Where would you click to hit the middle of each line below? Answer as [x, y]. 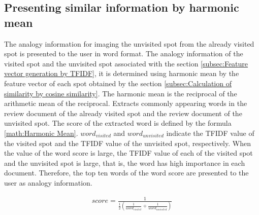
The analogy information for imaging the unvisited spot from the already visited [129, 43]
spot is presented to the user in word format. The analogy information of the [124, 53]
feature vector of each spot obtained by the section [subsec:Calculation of [118, 83]
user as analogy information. [48, 182]
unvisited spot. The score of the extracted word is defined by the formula [118, 123]
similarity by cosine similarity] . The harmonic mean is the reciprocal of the [121, 93]
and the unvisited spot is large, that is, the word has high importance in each [125, 163]
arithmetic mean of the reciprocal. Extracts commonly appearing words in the [126, 103]
